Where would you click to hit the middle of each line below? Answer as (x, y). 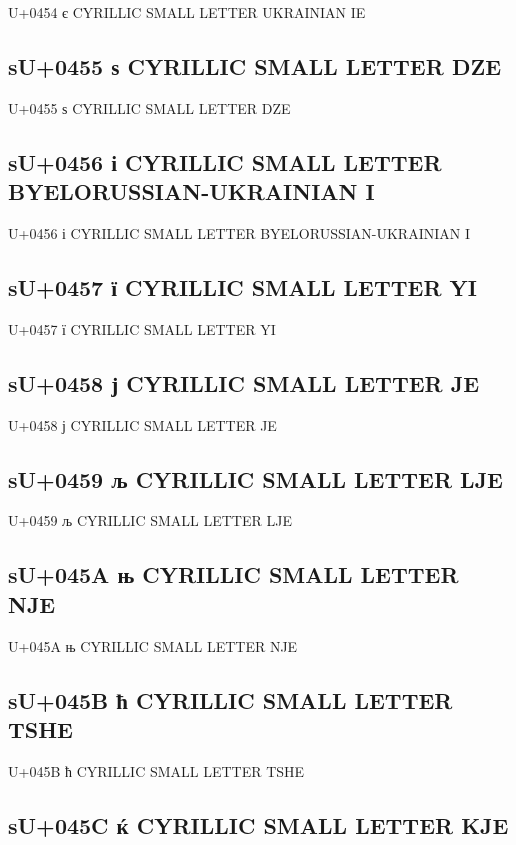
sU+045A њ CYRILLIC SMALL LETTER (233, 574)
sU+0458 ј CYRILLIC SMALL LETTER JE (244, 382)
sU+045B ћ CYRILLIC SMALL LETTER (230, 699)
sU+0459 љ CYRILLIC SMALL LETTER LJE (255, 478)
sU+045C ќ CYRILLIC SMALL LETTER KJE (258, 824)
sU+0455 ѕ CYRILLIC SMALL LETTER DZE (255, 65)
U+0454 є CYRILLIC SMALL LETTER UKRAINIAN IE (187, 12)
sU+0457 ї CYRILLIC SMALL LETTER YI (242, 286)
